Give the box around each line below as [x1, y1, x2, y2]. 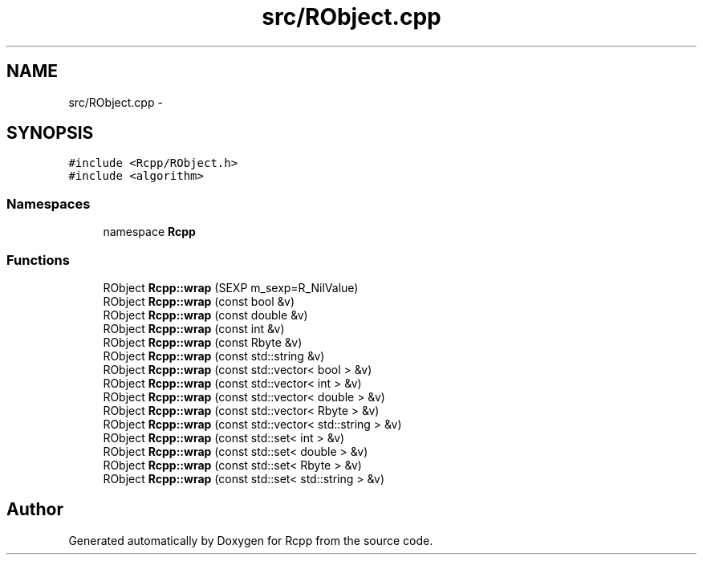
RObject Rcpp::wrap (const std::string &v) [103, 348, 325, 363]
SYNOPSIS [6, 123, 94, 144]
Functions [6, 251, 70, 268]
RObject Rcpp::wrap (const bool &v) [103, 294, 295, 308]
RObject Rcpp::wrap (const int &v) [103, 321, 285, 335]
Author [6, 499, 63, 520]
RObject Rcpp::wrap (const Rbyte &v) [103, 335, 303, 349]
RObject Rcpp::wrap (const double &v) [103, 307, 308, 322]
